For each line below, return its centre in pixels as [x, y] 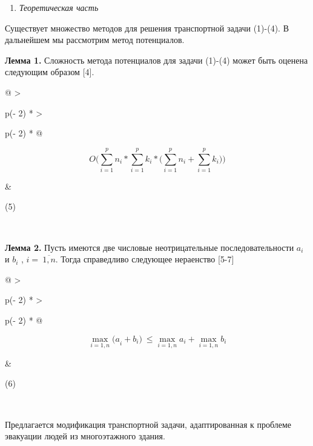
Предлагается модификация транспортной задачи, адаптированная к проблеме [148, 424]
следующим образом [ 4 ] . [50, 72]
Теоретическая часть [59, 7]
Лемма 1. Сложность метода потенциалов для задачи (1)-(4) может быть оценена [156, 60]
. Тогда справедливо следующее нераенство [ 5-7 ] [145, 259]
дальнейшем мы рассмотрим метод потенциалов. [95, 40]
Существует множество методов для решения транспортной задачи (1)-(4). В [147, 28]
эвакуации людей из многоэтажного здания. [85, 436]
